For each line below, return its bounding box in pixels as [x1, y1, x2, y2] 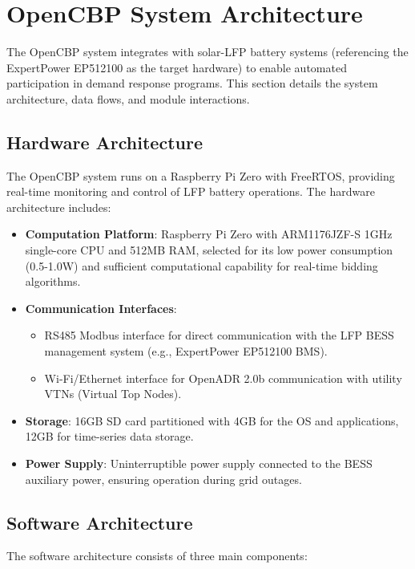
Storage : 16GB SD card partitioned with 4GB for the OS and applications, [25, 412, 399, 429]
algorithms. [25, 273, 81, 290]
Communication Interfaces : [25, 299, 177, 316]
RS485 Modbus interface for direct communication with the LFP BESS [44, 327, 394, 343]
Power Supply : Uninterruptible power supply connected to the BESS [25, 455, 373, 472]
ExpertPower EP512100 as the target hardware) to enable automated [6, 59, 347, 75]
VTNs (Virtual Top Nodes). [44, 385, 182, 402]
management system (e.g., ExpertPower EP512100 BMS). [44, 343, 328, 360]
